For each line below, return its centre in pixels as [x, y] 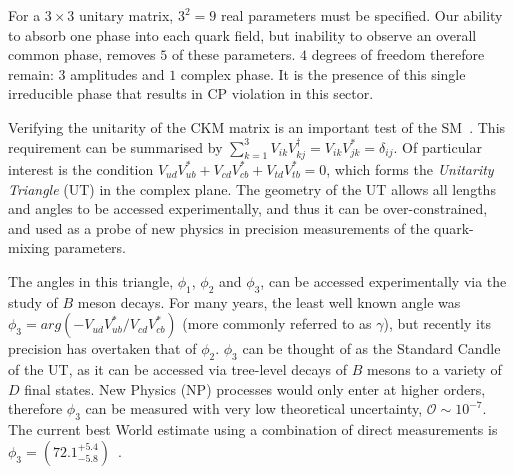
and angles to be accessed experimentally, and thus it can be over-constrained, [248, 208]
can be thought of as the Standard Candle [371, 348]
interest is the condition [81, 168]
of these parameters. [233, 54]
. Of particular [437, 146]
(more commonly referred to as [277, 323]
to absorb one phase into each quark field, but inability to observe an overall [242, 34]
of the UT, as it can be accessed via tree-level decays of [177, 369]
